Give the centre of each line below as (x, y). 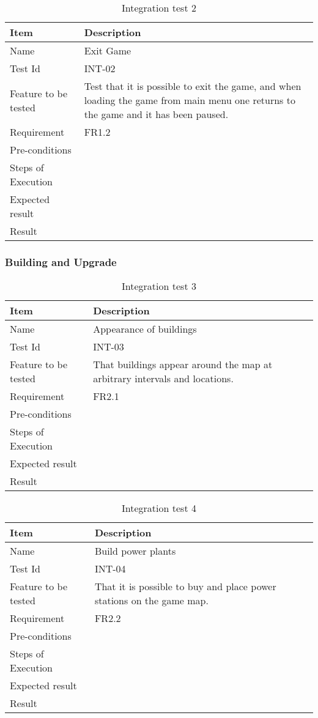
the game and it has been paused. (156, 114)
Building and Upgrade (61, 261)
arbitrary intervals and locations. (163, 379)
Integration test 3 (159, 286)
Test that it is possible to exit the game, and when (193, 86)
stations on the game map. (151, 601)
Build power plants (135, 551)
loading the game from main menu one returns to (190, 100)
